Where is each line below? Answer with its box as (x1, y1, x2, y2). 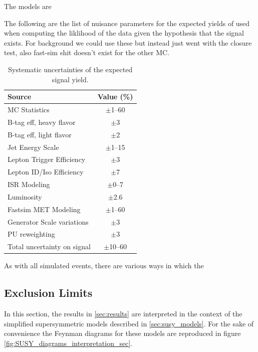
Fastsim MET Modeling (8, 204, 81, 214)
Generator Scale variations (8, 216, 89, 227)
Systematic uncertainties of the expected (8, 64, 133, 74)
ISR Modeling (8, 179, 50, 190)
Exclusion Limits (4, 285, 93, 300)
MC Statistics (8, 104, 50, 114)
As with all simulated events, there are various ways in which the (4, 260, 204, 271)
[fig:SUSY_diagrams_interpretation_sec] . (4, 337, 133, 348)
